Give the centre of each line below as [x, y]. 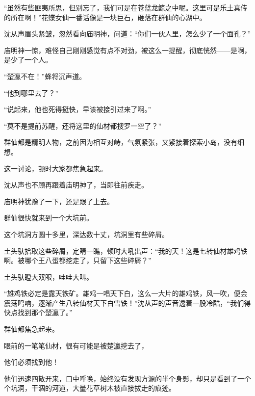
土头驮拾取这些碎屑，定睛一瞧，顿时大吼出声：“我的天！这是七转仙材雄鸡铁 [126, 251]
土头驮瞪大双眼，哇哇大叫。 [49, 277]
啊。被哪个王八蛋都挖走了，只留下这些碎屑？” [78, 260]
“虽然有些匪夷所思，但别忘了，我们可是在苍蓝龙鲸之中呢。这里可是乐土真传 [126, 7]
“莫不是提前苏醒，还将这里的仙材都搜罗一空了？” [83, 125]
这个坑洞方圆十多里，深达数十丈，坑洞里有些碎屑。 [86, 234]
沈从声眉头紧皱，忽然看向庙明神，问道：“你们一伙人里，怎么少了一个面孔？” [127, 34]
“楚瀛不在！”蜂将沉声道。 [45, 76]
